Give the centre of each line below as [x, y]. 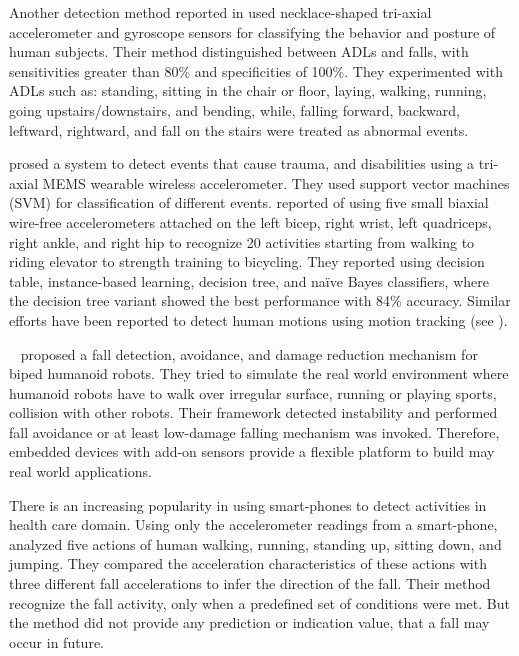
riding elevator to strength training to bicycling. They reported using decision [247, 261]
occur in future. [56, 641]
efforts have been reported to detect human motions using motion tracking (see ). [258, 319]
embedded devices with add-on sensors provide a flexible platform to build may [252, 451]
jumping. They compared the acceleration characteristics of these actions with [248, 563]
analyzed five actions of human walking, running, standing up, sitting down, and [255, 543]
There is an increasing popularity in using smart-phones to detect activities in [248, 504]
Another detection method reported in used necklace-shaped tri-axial [220, 12]
